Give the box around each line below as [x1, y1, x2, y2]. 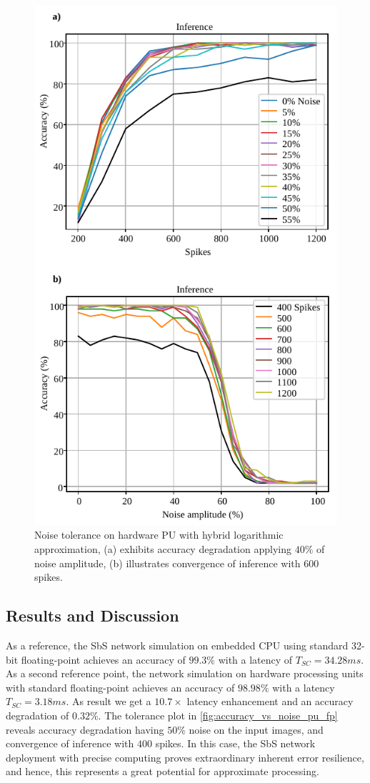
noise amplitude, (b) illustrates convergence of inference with [34, 555, 301, 570]
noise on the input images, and [189, 722, 324, 737]
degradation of [6, 707, 69, 722]
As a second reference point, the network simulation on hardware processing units [6, 666, 364, 681]
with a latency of [218, 652, 293, 667]
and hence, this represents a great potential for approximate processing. [6, 764, 319, 779]
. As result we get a [66, 694, 151, 709]
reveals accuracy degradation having [6, 722, 164, 737]
